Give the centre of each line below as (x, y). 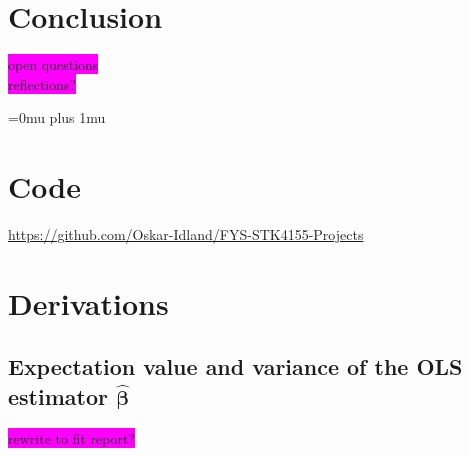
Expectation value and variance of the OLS (235, 366)
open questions (53, 64)
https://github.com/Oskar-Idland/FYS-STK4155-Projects (186, 234)
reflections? (42, 83)
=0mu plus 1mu (57, 117)
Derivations (88, 302)
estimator (58, 395)
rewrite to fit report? (71, 437)
